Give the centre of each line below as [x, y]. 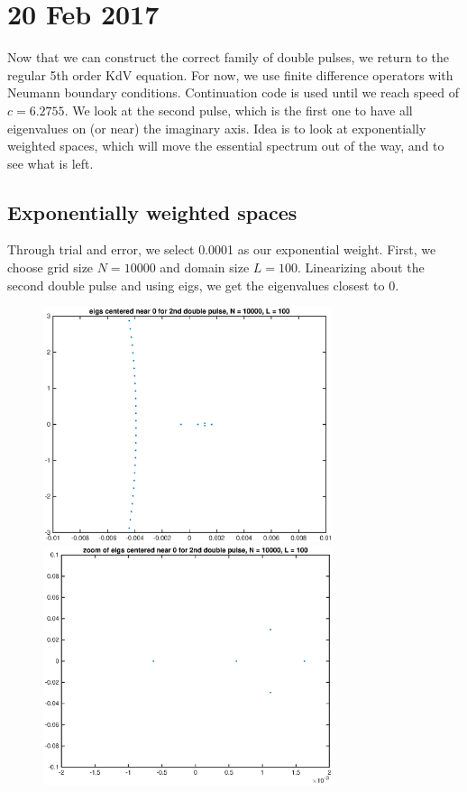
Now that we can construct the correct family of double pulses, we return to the [228, 57]
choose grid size [50, 267]
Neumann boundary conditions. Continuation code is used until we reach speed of [233, 92]
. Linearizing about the [361, 267]
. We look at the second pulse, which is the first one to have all [238, 110]
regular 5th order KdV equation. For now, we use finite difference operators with [230, 74]
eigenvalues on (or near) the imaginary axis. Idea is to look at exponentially [217, 128]
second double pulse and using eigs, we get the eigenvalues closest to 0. [203, 285]
